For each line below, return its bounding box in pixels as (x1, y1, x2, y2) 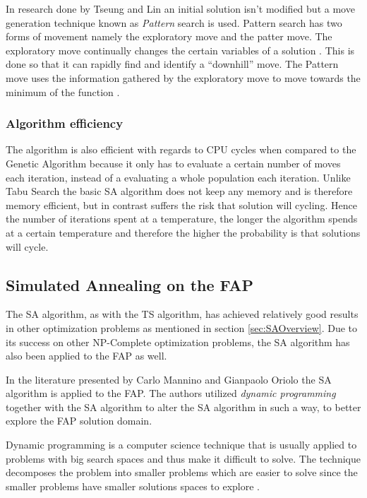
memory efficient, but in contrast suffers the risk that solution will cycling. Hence (6, 197, 357, 212)
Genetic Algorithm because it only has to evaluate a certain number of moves (6, 155, 341, 170)
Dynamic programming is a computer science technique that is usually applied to (6, 437, 357, 452)
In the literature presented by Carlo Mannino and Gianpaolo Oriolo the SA (6, 372, 332, 386)
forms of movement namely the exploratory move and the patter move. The (6, 29, 332, 44)
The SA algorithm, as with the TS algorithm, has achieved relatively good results (6, 307, 359, 321)
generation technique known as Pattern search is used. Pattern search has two (6, 15, 342, 30)
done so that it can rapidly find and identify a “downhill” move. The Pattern (6, 57, 339, 71)
